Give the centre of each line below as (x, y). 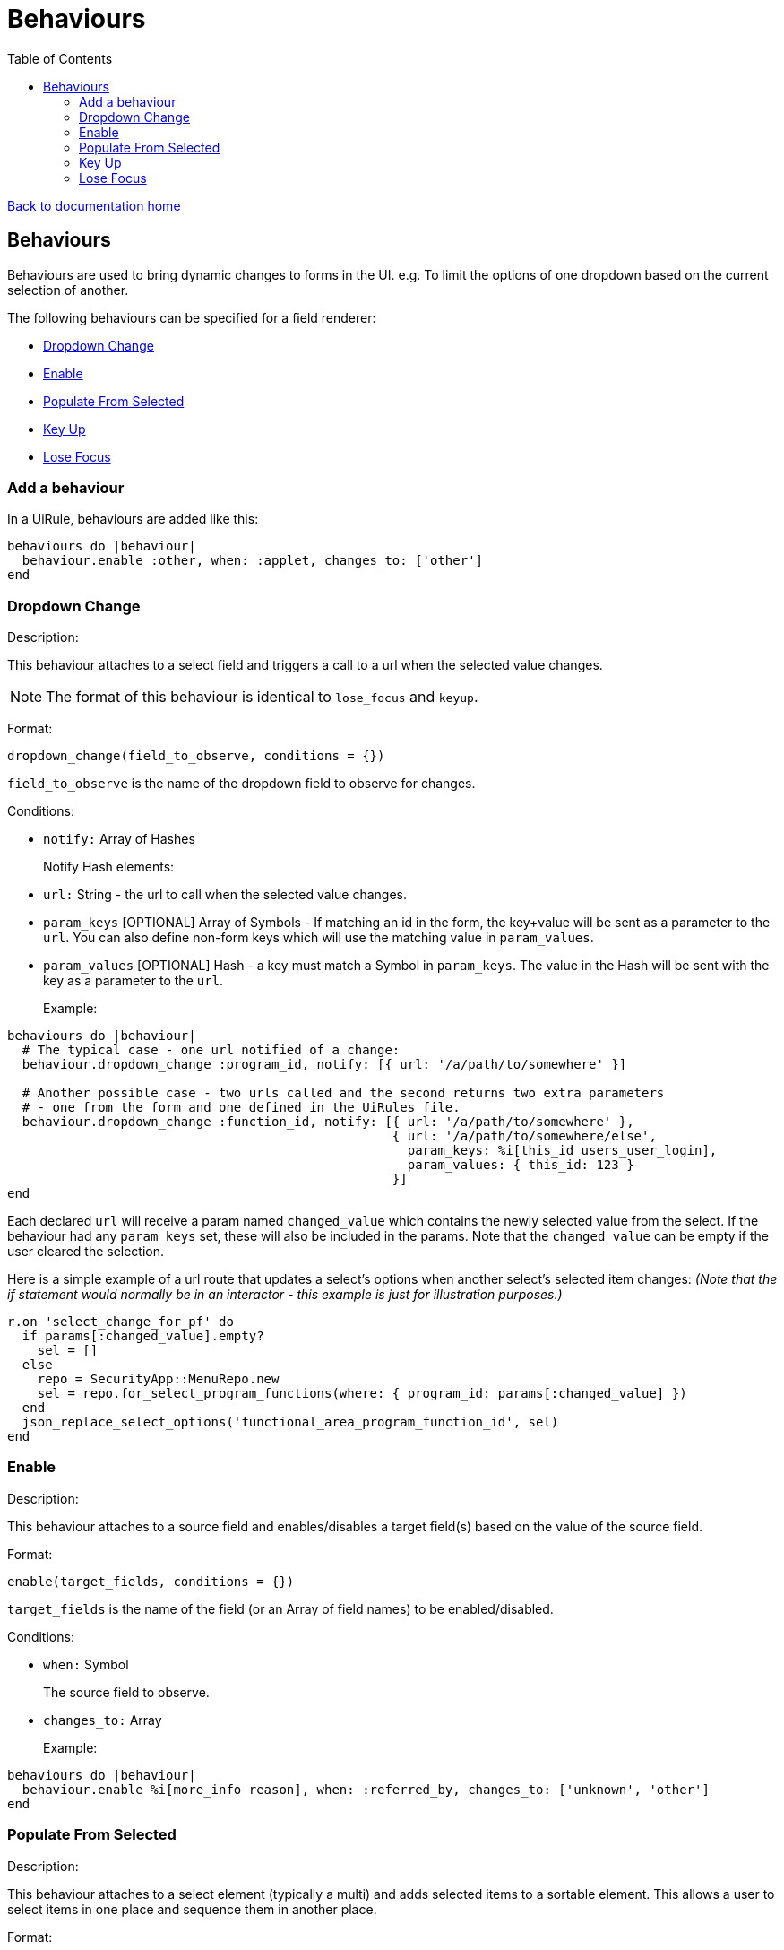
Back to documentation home (94, 205)
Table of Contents (60, 58)
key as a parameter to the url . (134, 981)
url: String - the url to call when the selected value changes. (225, 895)
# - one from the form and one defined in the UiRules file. (241, 1108)
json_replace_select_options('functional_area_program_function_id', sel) (290, 1422)
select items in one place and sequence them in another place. (192, 1909)
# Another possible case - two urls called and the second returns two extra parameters (343, 1093)
